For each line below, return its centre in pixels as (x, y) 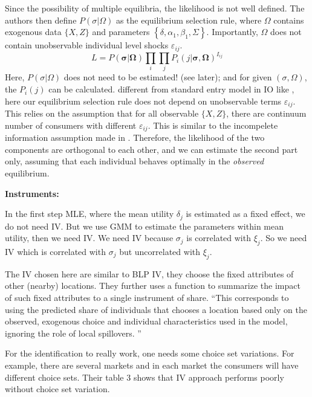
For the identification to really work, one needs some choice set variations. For (150, 353)
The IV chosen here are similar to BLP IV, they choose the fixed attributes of (149, 273)
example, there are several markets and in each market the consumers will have (152, 365)
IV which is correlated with (55, 251)
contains (289, 20)
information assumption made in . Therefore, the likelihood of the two (135, 137)
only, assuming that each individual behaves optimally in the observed (135, 161)
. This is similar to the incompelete (213, 125)
